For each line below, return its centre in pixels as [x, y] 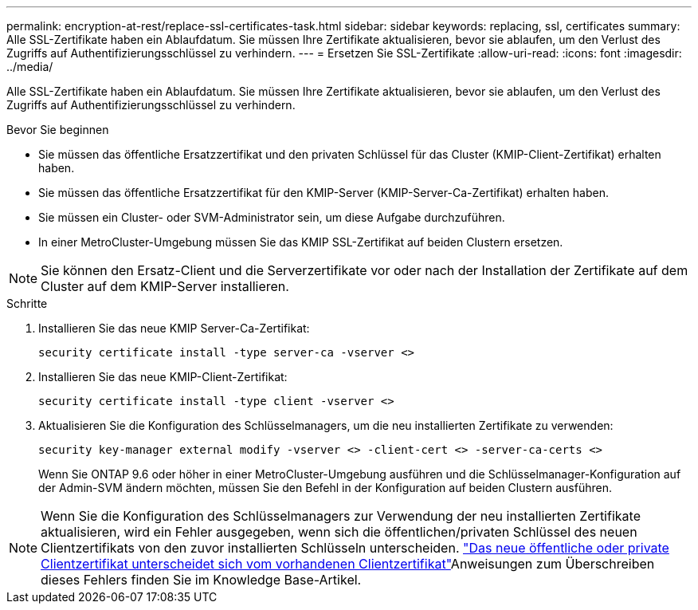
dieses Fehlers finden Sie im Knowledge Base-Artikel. [201, 580]
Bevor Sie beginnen [58, 130]
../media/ [30, 67]
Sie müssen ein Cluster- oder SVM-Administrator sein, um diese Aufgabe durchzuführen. [272, 217]
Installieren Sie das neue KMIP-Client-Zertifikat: [163, 377]
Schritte [27, 303]
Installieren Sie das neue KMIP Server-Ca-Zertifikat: [174, 328]
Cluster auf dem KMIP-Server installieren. [165, 286]
